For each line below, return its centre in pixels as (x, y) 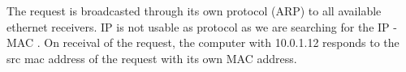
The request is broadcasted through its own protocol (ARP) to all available (194, 11)
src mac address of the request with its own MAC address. (152, 58)
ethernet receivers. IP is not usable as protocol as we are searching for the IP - (202, 26)
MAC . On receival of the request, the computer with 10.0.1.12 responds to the (203, 42)
